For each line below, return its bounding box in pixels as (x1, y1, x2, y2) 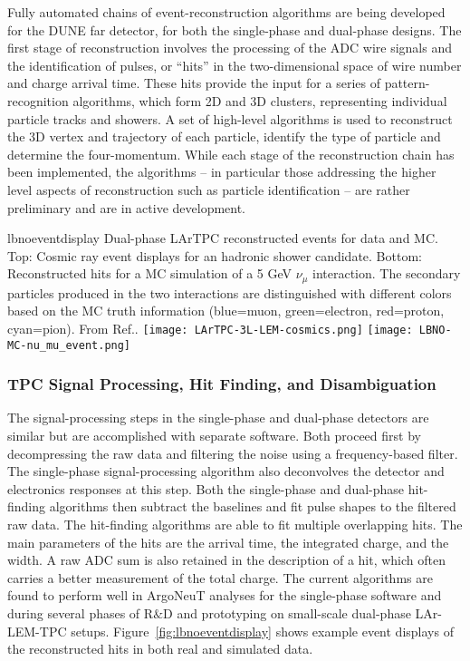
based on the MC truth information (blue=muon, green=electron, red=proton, (7, 301, 445, 320)
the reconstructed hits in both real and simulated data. (7, 639, 313, 658)
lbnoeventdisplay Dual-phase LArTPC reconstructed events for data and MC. (7, 228, 438, 248)
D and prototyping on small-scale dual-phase (163, 604, 411, 623)
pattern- (384, 73, 430, 92)
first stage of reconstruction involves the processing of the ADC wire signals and (7, 38, 452, 57)
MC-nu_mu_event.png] (7, 338, 131, 352)
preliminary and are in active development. (7, 198, 246, 217)
